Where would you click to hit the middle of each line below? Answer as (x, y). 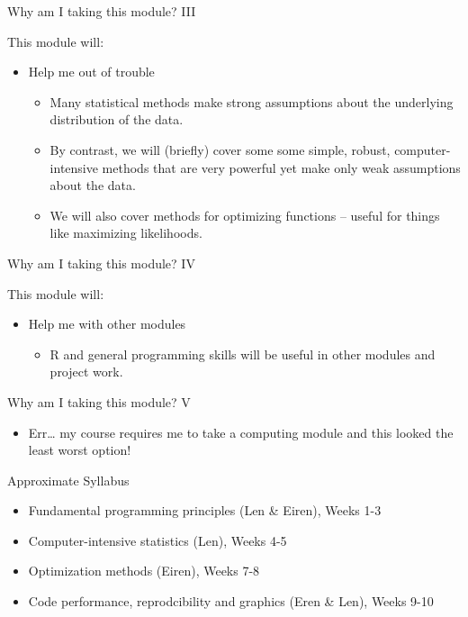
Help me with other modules (107, 324)
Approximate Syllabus (68, 480)
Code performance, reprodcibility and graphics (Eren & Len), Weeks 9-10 (231, 601)
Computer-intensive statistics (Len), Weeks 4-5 (157, 540)
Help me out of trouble (91, 72)
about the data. (93, 185)
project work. (86, 372)
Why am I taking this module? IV (101, 263)
